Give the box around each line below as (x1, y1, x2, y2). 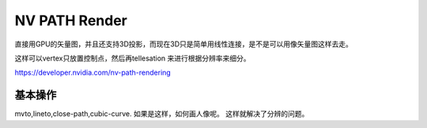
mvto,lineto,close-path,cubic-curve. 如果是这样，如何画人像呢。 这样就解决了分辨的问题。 (14, 109, 309, 119)
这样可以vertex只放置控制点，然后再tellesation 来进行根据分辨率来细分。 (14, 53, 251, 63)
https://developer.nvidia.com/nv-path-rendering (14, 68, 172, 78)
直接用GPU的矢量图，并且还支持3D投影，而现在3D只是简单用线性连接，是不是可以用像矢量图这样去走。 (14, 39, 353, 49)
